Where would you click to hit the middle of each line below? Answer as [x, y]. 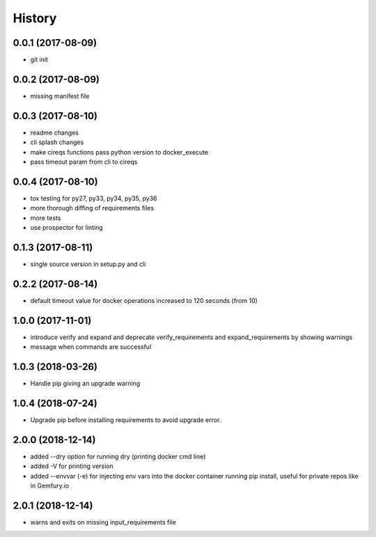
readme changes [55, 132]
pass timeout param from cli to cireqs [84, 162]
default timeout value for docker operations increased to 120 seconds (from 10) [144, 300]
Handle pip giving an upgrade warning [85, 384]
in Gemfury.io [50, 486]
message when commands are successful [91, 347]
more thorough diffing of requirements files [92, 208]
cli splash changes [57, 142]
